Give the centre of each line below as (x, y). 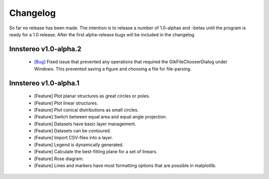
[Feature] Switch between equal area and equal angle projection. (101, 117)
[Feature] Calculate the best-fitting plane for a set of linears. (96, 152)
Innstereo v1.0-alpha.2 (45, 49)
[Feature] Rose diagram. (59, 159)
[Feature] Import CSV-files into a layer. (73, 138)
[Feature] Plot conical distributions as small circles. (86, 110)
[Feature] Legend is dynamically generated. (79, 145)
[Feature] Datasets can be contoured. (73, 131)
